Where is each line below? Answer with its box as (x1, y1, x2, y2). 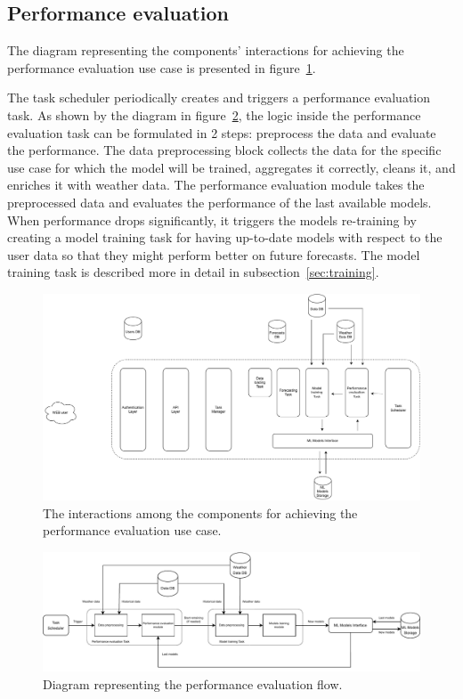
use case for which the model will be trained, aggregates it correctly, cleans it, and (7, 158, 456, 176)
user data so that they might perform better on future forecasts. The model (7, 245, 420, 264)
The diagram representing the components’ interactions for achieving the (7, 41, 404, 60)
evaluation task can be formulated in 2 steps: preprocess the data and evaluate (7, 123, 436, 142)
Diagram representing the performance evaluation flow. (43, 674, 343, 693)
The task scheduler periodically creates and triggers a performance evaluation (7, 88, 431, 107)
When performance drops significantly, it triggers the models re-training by (7, 210, 417, 229)
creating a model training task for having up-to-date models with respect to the (7, 228, 443, 247)
